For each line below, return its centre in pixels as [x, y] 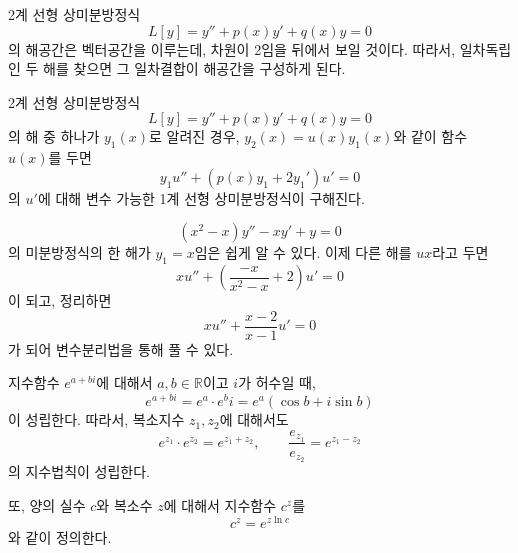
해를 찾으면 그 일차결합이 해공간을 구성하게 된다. [194, 68]
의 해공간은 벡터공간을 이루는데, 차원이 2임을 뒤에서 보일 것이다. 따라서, [232, 48]
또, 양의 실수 [47, 505]
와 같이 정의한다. [60, 536]
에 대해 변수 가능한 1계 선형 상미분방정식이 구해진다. [201, 197]
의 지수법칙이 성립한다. [79, 471]
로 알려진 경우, [194, 136]
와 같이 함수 [430, 136]
